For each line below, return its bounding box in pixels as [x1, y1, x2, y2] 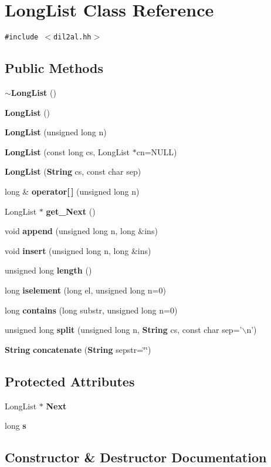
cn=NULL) [136, 145, 177, 158]
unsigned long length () [5, 264, 92, 276]
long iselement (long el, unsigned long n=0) [5, 283, 166, 296]
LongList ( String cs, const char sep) [5, 165, 141, 178]
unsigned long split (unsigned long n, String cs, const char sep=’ [5, 323, 242, 336]
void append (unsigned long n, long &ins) [5, 225, 158, 237]
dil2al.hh [53, 33, 92, 42]
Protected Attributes [5, 372, 135, 390]
